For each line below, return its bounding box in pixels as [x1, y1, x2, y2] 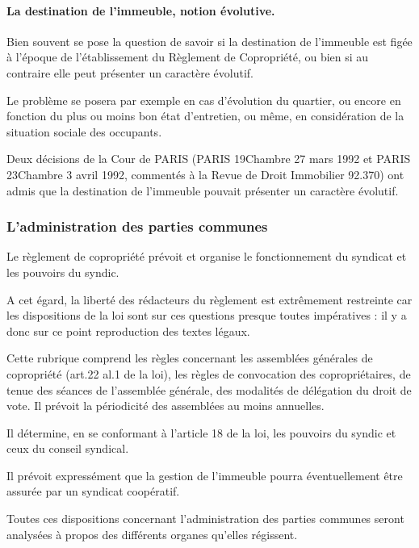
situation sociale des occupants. [6, 123, 162, 140]
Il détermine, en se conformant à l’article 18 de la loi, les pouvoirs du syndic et [6, 424, 396, 441]
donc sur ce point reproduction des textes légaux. [6, 322, 250, 339]
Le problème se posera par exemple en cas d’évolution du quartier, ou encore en [6, 91, 401, 108]
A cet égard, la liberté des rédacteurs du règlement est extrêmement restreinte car [6, 291, 413, 307]
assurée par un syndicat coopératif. [6, 483, 180, 500]
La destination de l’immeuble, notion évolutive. [6, 2, 275, 19]
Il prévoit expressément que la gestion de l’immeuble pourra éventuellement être [6, 466, 403, 483]
